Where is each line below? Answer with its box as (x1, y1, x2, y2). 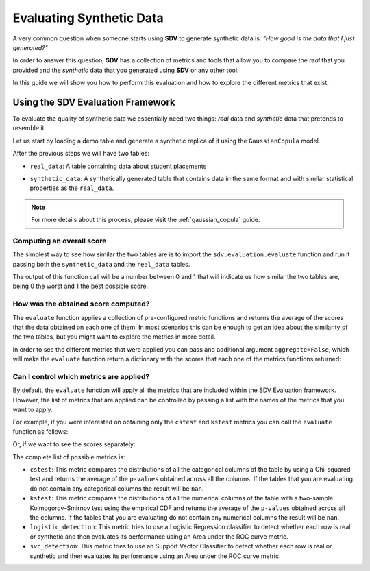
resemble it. (12, 124, 47, 132)
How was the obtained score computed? (12, 299, 150, 308)
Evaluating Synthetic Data (12, 10, 164, 25)
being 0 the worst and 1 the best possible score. (12, 282, 149, 291)
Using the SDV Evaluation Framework (12, 96, 176, 108)
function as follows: (12, 427, 69, 435)
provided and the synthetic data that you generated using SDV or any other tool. (12, 66, 239, 74)
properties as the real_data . (29, 184, 114, 192)
